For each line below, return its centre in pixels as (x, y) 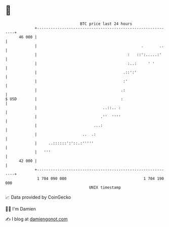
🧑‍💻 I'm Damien (21, 209)
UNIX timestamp (105, 187)
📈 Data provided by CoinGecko (38, 197)
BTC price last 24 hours (106, 24)
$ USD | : (64, 99)
